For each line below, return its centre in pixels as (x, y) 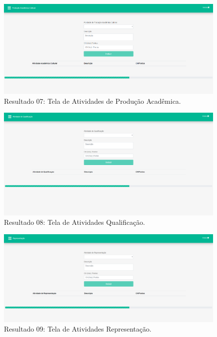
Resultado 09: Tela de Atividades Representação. (78, 329)
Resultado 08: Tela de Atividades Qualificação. (74, 222)
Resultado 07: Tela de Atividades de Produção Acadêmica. (92, 101)
